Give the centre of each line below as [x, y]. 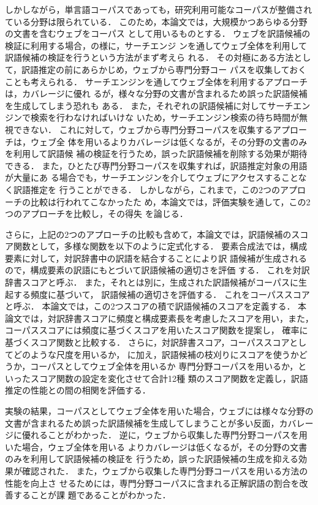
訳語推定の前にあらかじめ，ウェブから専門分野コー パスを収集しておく [164, 69]
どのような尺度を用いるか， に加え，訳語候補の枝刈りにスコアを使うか [156, 354]
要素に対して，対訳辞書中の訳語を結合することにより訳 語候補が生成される [156, 258]
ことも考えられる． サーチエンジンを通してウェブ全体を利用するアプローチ [157, 81]
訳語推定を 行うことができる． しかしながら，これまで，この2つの [147, 189]
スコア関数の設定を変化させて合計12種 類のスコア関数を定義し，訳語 [169, 378]
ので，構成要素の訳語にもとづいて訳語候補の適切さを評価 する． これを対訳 [157, 270]
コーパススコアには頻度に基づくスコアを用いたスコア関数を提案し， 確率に [157, 330]
